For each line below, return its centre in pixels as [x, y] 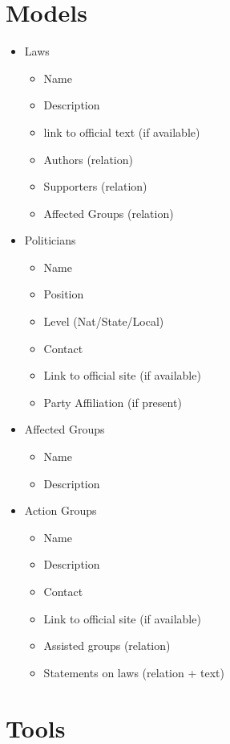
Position [64, 294]
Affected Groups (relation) [109, 213]
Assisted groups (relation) [107, 645]
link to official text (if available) [122, 132]
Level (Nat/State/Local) [104, 321]
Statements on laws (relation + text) [134, 672]
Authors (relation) [88, 159]
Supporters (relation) [95, 186]
